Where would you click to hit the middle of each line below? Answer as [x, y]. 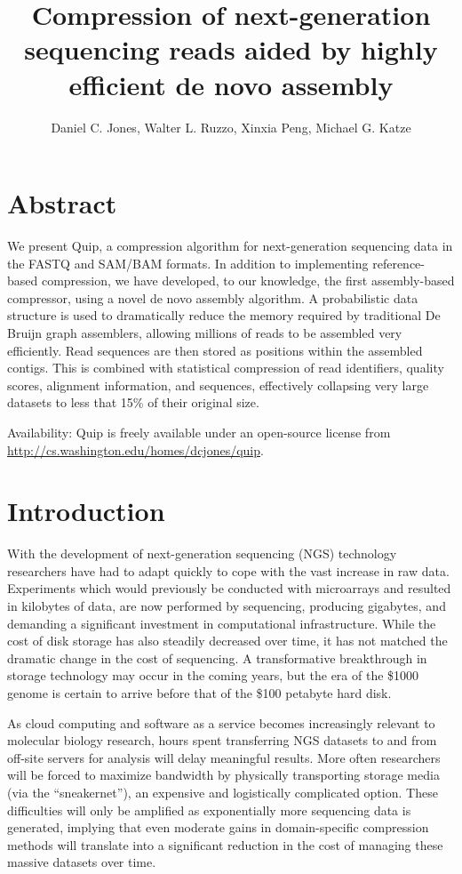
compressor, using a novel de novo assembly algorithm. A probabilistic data [213, 297]
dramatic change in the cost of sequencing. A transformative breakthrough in [217, 658]
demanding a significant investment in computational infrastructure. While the [222, 623]
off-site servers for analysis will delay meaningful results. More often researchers [224, 757]
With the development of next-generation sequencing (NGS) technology [202, 553]
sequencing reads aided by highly [231, 49]
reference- [398, 263]
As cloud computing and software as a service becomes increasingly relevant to [221, 722]
